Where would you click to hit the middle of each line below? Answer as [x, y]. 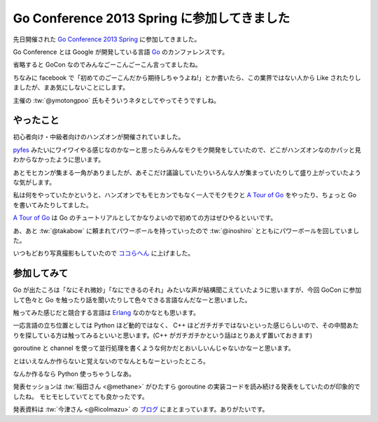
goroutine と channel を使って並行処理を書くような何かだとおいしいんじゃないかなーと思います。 [154, 348]
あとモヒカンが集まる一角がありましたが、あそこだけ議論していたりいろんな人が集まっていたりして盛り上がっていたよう [187, 172]
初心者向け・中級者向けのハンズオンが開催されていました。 [99, 137]
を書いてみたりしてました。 [52, 205]
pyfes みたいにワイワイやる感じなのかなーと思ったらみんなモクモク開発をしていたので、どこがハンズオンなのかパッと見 [187, 150]
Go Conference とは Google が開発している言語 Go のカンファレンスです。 [121, 52]
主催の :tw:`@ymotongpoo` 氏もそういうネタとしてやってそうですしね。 [117, 100]
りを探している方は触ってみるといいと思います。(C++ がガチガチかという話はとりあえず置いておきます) [163, 335]
